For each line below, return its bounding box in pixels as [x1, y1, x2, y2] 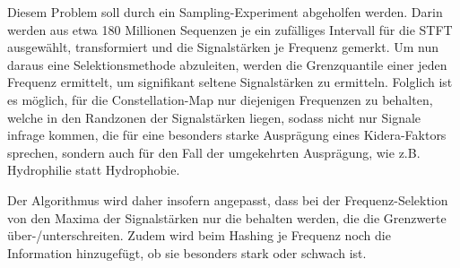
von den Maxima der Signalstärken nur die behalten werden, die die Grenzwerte [7, 208, 447, 227]
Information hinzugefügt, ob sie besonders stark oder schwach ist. [7, 243, 367, 262]
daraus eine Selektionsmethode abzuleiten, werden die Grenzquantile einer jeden [7, 55, 447, 73]
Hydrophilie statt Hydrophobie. [7, 160, 180, 179]
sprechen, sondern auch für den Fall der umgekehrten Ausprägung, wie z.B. [7, 143, 421, 161]
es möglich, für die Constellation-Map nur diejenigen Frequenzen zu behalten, [7, 90, 433, 108]
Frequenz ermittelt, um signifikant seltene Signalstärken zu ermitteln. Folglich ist [7, 73, 453, 91]
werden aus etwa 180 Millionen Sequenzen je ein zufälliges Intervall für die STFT [7, 20, 453, 39]
